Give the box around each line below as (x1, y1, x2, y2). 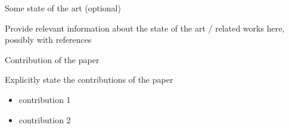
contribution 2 (18, 113, 71, 126)
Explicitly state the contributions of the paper (5, 73, 173, 86)
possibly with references (5, 33, 92, 46)
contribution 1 (18, 93, 71, 105)
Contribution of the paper (5, 53, 100, 65)
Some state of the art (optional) (5, 2, 121, 14)
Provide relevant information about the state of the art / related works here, (5, 21, 285, 34)
